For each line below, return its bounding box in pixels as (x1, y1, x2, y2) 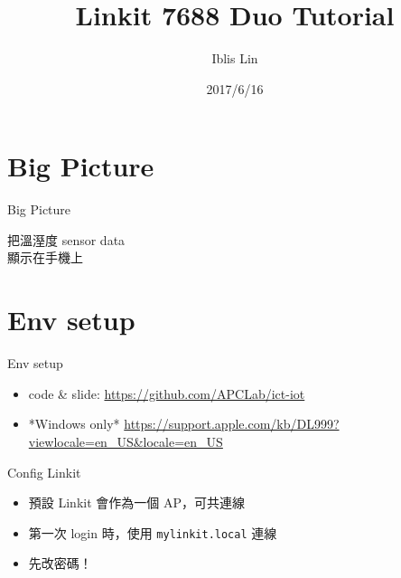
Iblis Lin (211, 49, 258, 68)
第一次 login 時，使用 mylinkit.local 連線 (28, 523, 277, 542)
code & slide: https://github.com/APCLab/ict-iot (28, 384, 305, 403)
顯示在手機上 (7, 248, 83, 267)
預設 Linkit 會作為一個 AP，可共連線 (28, 493, 245, 512)
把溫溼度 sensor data (7, 230, 126, 249)
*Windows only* (28, 414, 120, 433)
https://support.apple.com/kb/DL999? (124, 414, 340, 433)
